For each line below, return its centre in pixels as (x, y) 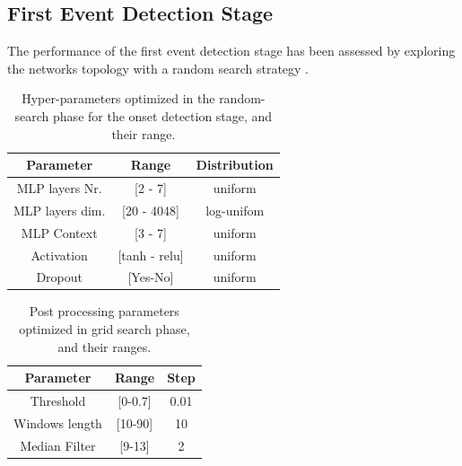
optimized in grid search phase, (105, 329)
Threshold (58, 401)
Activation (59, 255)
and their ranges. (105, 346)
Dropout (59, 277)
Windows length (58, 422)
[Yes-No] (151, 277)
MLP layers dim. (60, 210)
